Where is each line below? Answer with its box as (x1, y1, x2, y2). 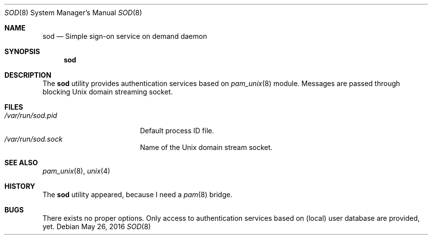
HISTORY (4, 182, 35, 190)
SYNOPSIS (4, 47, 40, 56)
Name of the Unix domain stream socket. (140, 143, 273, 151)
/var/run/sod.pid (4, 111, 57, 119)
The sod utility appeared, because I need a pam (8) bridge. (42, 190, 233, 199)
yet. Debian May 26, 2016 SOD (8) (42, 222, 151, 231)
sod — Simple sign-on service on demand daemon (42, 32, 207, 40)
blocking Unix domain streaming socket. (42, 88, 173, 96)
